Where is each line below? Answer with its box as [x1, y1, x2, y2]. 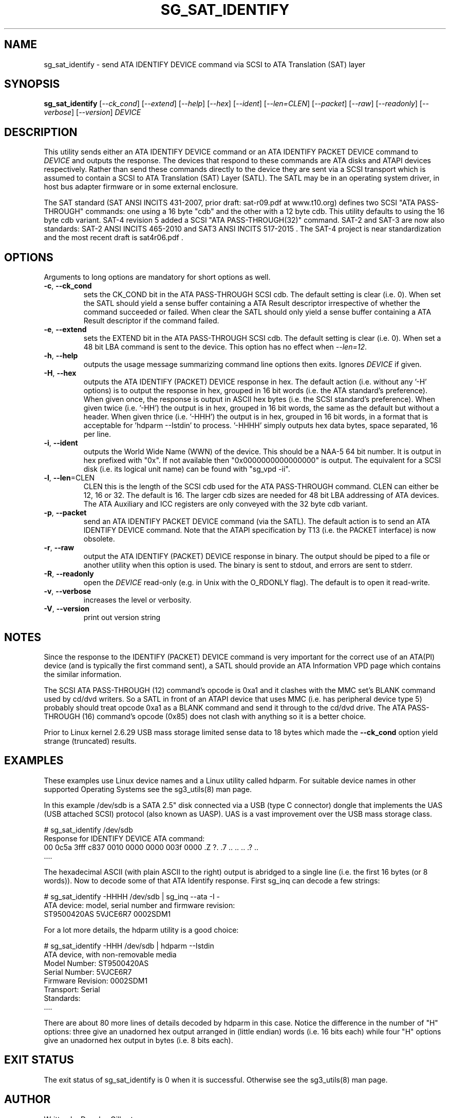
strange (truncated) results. [44, 736, 137, 745]
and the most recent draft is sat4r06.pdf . [44, 233, 183, 242]
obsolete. [83, 534, 115, 544]
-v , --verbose [44, 587, 91, 596]
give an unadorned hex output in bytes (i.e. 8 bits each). [44, 1035, 233, 1045]
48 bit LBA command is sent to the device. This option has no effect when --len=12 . [83, 342, 367, 352]
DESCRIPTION [4, 125, 78, 139]
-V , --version [44, 604, 89, 613]
